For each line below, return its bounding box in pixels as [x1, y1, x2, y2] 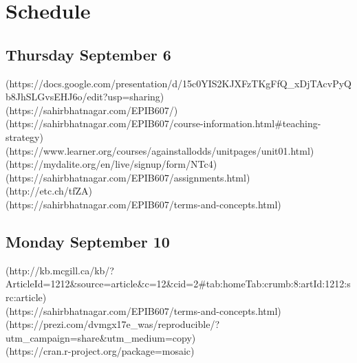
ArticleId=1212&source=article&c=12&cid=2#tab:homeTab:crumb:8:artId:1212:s [6, 276, 351, 291]
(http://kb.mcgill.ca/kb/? [6, 263, 114, 277]
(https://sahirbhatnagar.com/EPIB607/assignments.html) [6, 170, 250, 184]
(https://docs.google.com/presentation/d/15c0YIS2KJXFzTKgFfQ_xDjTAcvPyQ [6, 76, 351, 90]
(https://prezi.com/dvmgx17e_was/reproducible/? [6, 317, 220, 331]
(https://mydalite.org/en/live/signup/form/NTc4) [6, 157, 217, 171]
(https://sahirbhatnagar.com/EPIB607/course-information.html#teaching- [6, 116, 321, 131]
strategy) [6, 129, 43, 144]
